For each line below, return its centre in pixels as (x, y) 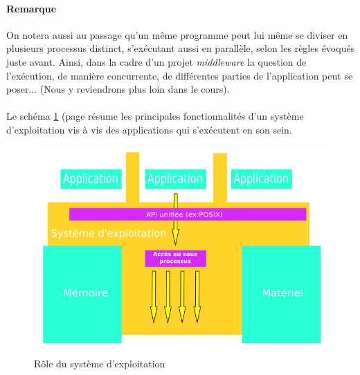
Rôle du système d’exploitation (100, 364)
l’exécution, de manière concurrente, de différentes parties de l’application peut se (180, 75)
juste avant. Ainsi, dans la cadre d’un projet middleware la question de (156, 61)
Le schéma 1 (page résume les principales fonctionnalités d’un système (155, 116)
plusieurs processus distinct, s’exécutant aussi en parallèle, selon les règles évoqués (181, 48)
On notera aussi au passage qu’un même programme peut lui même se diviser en (177, 34)
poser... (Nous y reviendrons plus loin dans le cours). (118, 89)
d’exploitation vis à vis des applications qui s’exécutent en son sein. (149, 129)
